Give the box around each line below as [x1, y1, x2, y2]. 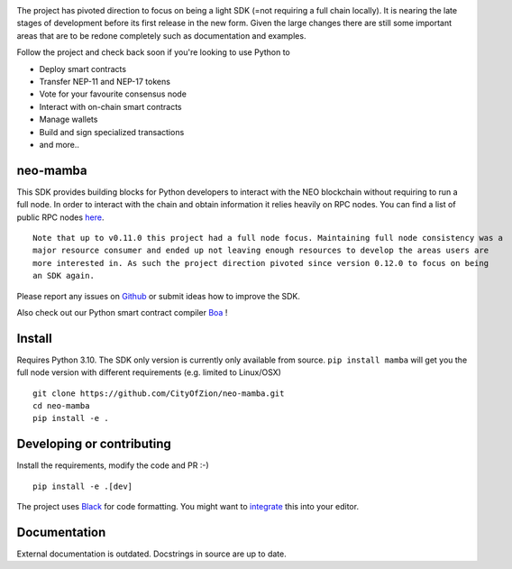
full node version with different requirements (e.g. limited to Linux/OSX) [16, 367, 281, 378]
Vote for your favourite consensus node [39, 88, 187, 99]
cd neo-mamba [32, 401, 90, 411]
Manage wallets [39, 114, 98, 125]
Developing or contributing [16, 436, 171, 452]
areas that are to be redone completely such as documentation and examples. [16, 30, 306, 41]
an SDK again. [32, 271, 95, 281]
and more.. [39, 139, 80, 150]
